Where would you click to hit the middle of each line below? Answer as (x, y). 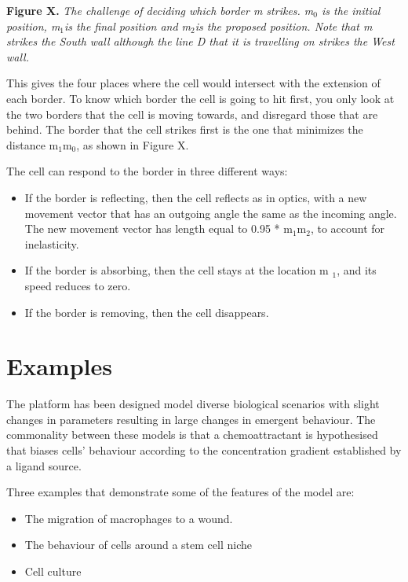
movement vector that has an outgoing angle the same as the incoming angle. (211, 213)
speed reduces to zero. (78, 285)
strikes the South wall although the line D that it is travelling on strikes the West (200, 41)
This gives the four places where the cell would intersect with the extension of (193, 83)
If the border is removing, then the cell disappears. (147, 312)
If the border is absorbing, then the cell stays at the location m (177, 270)
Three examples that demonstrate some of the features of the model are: (180, 492)
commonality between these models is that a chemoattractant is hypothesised (192, 435)
